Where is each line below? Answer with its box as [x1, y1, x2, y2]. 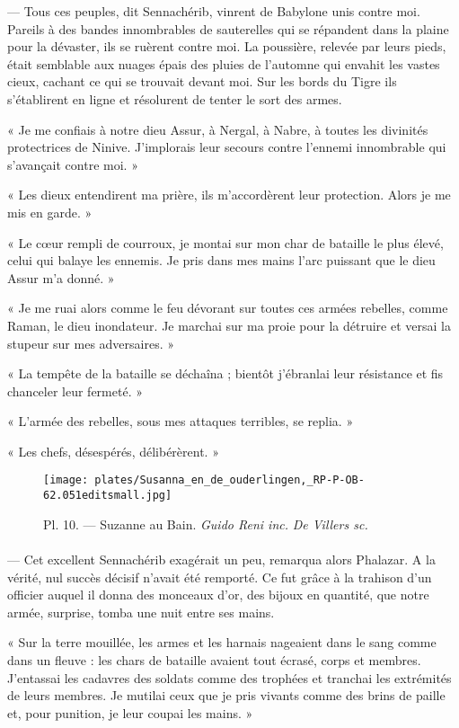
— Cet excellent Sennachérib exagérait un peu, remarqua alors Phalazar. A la [7, 549, 436, 568]
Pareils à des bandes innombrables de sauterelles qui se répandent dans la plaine [7, 19, 449, 38]
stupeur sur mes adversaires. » [7, 333, 175, 352]
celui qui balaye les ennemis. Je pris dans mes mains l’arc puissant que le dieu [7, 251, 436, 270]
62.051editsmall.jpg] [43, 489, 172, 502]
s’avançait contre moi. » [7, 155, 138, 173]
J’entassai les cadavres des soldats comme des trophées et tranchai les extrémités [7, 668, 452, 687]
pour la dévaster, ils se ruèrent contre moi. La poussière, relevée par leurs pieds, [7, 37, 446, 56]
